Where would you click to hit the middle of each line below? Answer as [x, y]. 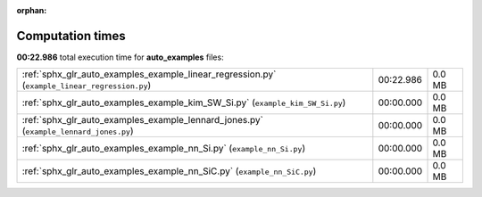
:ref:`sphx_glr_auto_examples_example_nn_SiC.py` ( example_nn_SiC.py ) [169, 171]
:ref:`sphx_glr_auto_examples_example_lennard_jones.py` [142, 120]
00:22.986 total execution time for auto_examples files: [120, 57]
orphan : [32, 10]
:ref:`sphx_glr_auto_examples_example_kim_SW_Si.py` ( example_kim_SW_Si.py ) [184, 103]
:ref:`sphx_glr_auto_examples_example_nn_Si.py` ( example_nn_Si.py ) [164, 149]
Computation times [71, 36]
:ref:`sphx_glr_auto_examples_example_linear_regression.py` [149, 74]
